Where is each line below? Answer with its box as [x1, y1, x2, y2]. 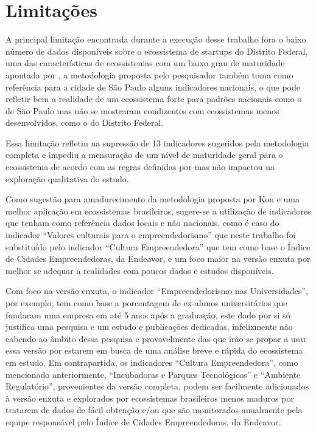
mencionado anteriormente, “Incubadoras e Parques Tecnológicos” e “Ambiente [5, 368, 301, 380]
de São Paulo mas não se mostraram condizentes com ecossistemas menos [5, 104, 279, 117]
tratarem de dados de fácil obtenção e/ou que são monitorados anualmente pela [5, 403, 303, 416]
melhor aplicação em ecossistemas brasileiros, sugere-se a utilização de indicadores [5, 204, 311, 217]
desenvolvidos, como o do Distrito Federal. [5, 116, 164, 129]
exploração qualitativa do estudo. [5, 172, 129, 185]
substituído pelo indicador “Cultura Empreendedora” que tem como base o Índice [5, 240, 311, 253]
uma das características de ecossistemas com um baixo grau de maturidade [5, 57, 285, 69]
